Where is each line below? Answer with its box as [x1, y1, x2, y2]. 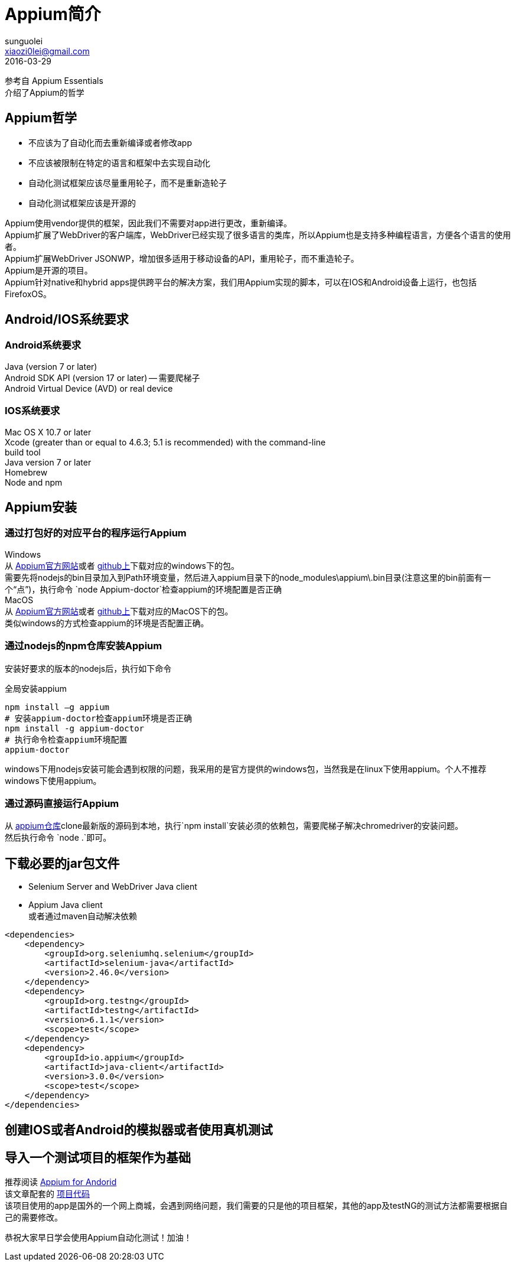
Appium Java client [28, 900, 103, 910]
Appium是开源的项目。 [5, 265, 93, 275]
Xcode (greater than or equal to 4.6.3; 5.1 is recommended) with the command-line [5, 437, 326, 447]
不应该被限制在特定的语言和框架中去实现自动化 [28, 157, 210, 168]
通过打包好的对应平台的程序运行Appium [5, 527, 187, 539]
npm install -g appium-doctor [5, 723, 145, 733]
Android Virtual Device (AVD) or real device [5, 383, 173, 393]
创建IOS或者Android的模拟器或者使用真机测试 [5, 1122, 273, 1137]
